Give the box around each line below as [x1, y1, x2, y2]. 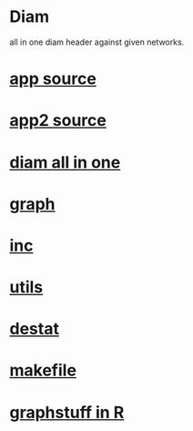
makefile [9, 360, 77, 381]
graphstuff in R [9, 402, 125, 423]
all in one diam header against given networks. [9, 36, 185, 47]
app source [9, 68, 97, 89]
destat [9, 319, 59, 339]
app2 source [9, 110, 107, 131]
